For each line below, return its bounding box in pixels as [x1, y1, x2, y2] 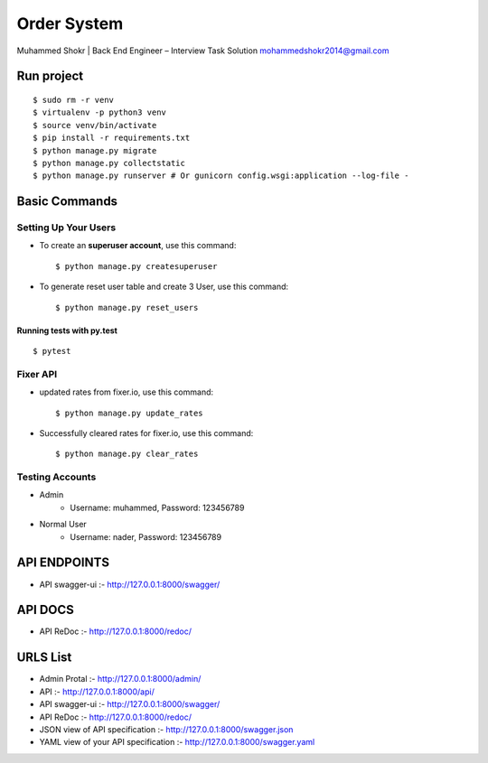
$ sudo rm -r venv [33, 95, 115, 105]
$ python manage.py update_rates [55, 407, 203, 418]
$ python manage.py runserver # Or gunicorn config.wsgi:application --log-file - [33, 171, 409, 181]
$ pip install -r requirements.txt [33, 133, 191, 144]
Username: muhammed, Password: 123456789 [70, 502, 245, 513]
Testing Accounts [16, 470, 97, 483]
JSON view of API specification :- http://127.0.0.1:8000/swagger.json [39, 723, 294, 735]
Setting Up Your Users [16, 221, 117, 234]
